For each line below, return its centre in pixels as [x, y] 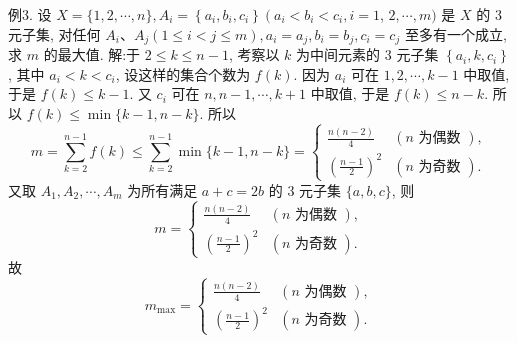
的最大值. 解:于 [92, 54]
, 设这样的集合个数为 [183, 73]
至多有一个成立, [455, 33]
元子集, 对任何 [54, 33]
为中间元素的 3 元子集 [367, 54]
